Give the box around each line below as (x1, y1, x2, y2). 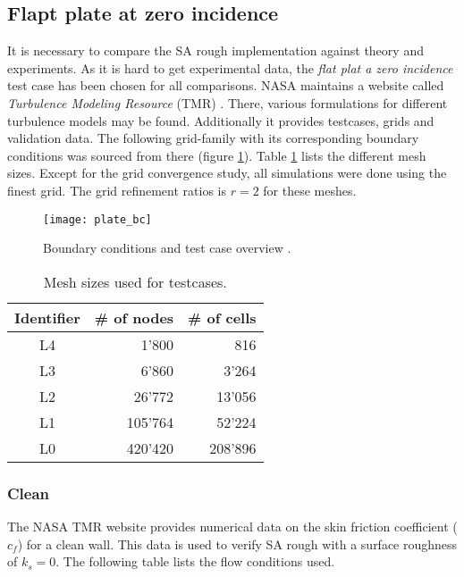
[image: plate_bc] (43, 213, 152, 226)
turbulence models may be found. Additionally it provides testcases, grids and (7, 111, 434, 130)
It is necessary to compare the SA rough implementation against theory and (7, 41, 424, 60)
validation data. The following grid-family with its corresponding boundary (7, 129, 419, 147)
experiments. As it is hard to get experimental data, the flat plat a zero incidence (7, 58, 453, 77)
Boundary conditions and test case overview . (43, 238, 291, 257)
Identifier (14, 306, 80, 328)
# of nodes (94, 306, 174, 328)
